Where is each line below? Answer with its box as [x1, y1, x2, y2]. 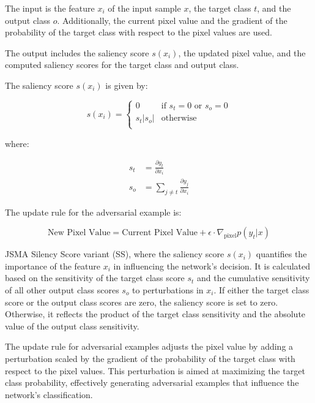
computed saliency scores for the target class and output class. [5, 58, 239, 71]
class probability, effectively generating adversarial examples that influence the [5, 376, 299, 389]
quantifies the [256, 247, 307, 260]
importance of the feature [5, 259, 101, 272]
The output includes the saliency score [5, 46, 149, 59]
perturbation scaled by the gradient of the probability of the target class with [5, 352, 295, 364]
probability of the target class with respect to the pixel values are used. [5, 26, 272, 39]
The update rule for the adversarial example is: [5, 205, 182, 218]
